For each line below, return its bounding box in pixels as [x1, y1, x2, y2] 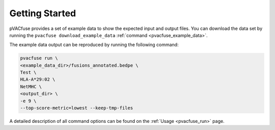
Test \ [20, 70, 37, 76]
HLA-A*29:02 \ [20, 77, 56, 82]
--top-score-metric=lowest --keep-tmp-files [20, 105, 133, 111]
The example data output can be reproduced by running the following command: [9, 42, 179, 48]
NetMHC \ [20, 84, 42, 89]
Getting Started [9, 8, 76, 19]
